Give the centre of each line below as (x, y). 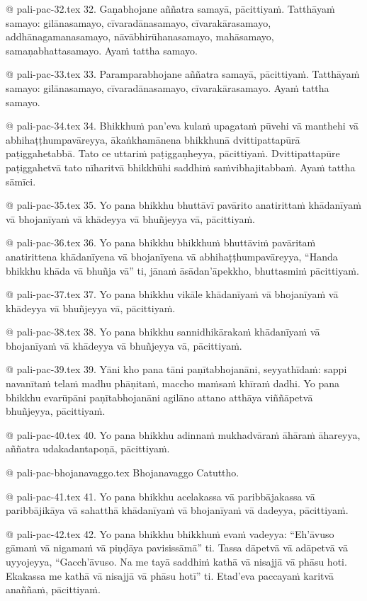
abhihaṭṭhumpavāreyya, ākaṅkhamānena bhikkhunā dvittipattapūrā (153, 139)
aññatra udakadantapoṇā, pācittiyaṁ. (88, 448)
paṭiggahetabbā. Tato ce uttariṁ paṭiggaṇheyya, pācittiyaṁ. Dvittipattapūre (173, 153)
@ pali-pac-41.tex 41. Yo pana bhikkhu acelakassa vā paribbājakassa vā (160, 496)
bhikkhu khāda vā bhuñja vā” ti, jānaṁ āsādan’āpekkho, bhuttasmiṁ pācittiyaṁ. (182, 270)
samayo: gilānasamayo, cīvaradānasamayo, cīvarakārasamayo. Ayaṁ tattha (168, 87)
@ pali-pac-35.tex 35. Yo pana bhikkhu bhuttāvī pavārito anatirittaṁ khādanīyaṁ (183, 205)
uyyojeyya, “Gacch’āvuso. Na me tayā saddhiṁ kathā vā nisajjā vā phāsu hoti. (176, 561)
